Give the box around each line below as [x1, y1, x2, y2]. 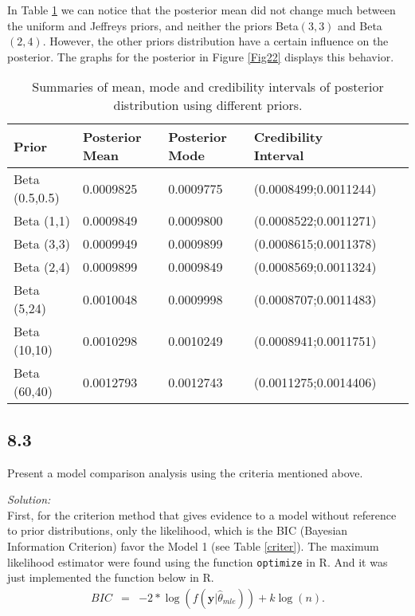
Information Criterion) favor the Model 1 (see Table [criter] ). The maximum [7, 537, 379, 554]
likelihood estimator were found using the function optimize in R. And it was [7, 553, 388, 570]
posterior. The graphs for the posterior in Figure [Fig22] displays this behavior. [7, 48, 394, 65]
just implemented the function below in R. [7, 569, 214, 586]
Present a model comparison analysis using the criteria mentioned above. [7, 464, 363, 481]
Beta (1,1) [14, 211, 70, 230]
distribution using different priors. [113, 96, 303, 115]
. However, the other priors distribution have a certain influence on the [42, 33, 389, 49]
